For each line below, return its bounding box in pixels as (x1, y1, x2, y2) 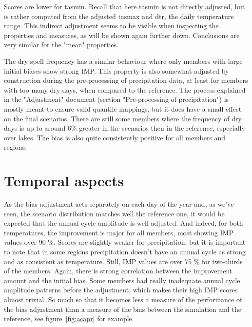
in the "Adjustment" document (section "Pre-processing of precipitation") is (4, 94, 229, 104)
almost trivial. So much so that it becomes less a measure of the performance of (4, 294, 242, 304)
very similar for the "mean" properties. (4, 39, 119, 50)
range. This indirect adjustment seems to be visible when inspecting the (4, 20, 219, 31)
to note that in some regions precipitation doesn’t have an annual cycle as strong (4, 247, 246, 256)
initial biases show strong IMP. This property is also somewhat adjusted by (4, 65, 229, 76)
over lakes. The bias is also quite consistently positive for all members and (4, 132, 226, 142)
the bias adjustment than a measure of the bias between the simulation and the (4, 304, 241, 314)
